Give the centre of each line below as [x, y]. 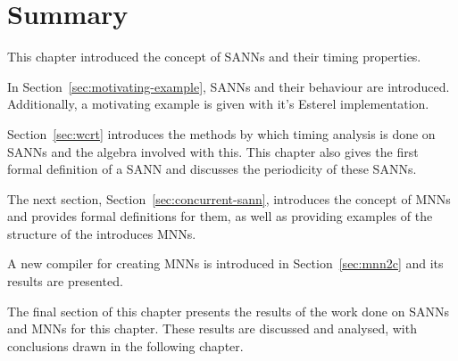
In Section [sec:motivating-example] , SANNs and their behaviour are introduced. [229, 86]
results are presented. [65, 281]
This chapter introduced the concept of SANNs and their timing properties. [214, 57]
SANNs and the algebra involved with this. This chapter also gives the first [213, 151]
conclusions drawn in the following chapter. [125, 345]
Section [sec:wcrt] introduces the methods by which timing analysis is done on [221, 133]
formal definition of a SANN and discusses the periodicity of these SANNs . [212, 169]
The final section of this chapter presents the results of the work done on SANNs [228, 311]
